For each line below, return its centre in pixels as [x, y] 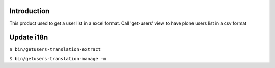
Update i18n [29, 38]
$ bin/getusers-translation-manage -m [58, 59]
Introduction [30, 11]
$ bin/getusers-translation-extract [55, 50]
